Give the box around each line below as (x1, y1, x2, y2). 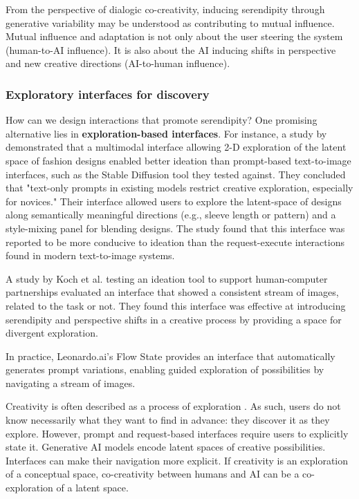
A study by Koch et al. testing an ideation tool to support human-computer (6, 271, 328, 285)
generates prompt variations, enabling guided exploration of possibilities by (6, 362, 324, 377)
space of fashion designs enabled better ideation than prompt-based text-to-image (6, 153, 351, 167)
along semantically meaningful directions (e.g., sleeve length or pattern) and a (6, 207, 336, 222)
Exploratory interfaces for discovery (6, 85, 210, 102)
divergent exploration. (6, 326, 98, 340)
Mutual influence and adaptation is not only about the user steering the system (6, 29, 343, 44)
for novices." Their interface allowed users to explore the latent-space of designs (6, 194, 342, 208)
